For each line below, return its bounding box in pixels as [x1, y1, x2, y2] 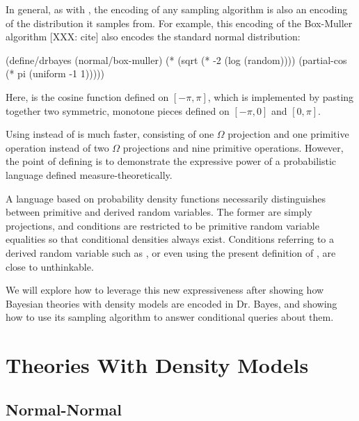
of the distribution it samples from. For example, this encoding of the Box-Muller [6, 15, 353, 30]
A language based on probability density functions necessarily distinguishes [6, 191, 326, 205]
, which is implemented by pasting [207, 89, 354, 104]
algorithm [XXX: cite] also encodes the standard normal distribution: [6, 29, 301, 44]
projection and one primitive [228, 127, 349, 141]
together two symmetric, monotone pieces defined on [6, 103, 230, 118]
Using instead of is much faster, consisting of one [6, 127, 214, 141]
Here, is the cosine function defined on [6, 89, 169, 104]
